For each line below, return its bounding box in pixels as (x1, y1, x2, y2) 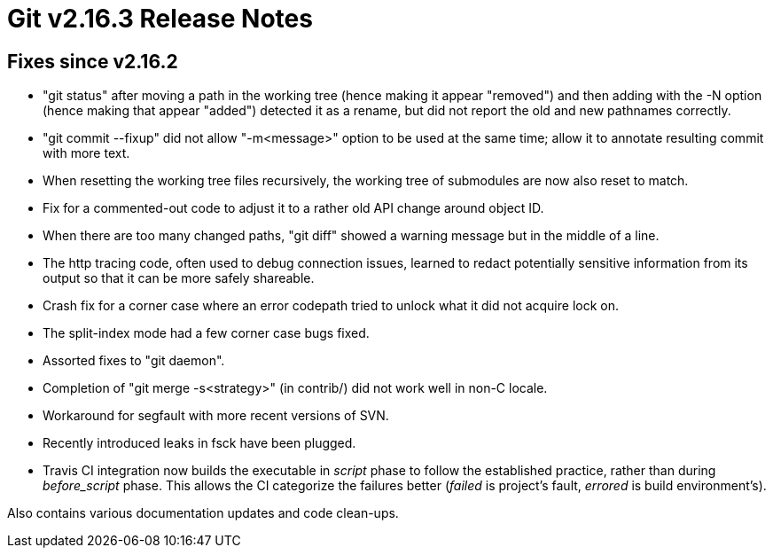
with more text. (43, 145, 130, 161)
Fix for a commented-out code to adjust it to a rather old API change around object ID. (43, 200, 544, 216)
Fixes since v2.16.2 (7, 50, 178, 73)
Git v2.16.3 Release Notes (7, 4, 313, 34)
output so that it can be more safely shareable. (43, 270, 315, 286)
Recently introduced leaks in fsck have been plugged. (43, 435, 356, 451)
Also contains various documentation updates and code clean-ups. (7, 505, 399, 521)
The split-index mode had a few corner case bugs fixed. (43, 325, 370, 341)
